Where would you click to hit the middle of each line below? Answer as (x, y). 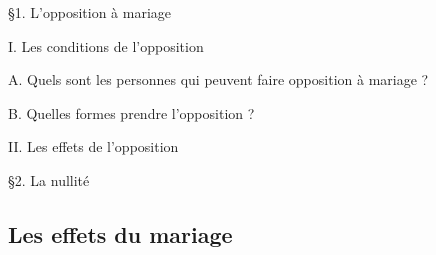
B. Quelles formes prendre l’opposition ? (131, 112)
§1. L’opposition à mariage (90, 12)
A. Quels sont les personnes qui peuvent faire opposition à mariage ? (218, 79)
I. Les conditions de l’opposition (106, 45)
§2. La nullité (49, 179)
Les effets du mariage (120, 233)
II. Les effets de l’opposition (93, 146)
